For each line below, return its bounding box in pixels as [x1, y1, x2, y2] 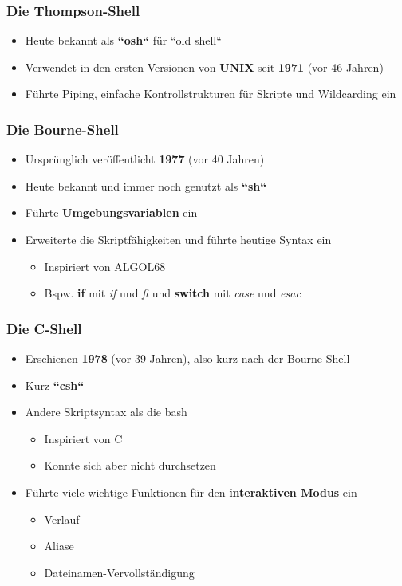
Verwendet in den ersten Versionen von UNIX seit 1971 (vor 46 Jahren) [25, 58, 384, 75]
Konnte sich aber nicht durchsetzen [44, 457, 216, 474]
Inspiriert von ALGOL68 [44, 258, 166, 274]
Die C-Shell [6, 318, 82, 338]
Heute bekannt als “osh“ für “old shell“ [25, 32, 222, 49]
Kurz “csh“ [25, 376, 85, 393]
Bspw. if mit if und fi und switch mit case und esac [44, 285, 301, 301]
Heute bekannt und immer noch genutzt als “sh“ [25, 177, 267, 194]
